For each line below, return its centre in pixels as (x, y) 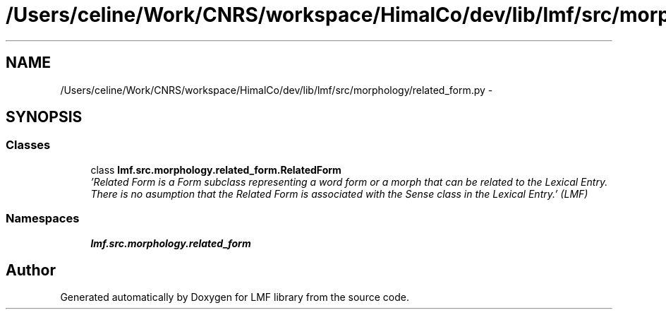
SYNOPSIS (44, 117)
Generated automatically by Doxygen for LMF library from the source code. (235, 297)
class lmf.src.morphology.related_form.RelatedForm (216, 170)
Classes (28, 145)
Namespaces (43, 219)
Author (31, 270)
